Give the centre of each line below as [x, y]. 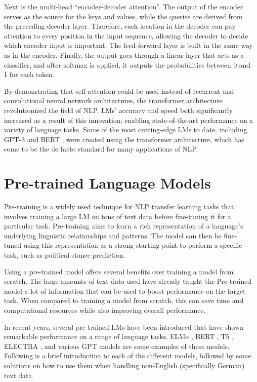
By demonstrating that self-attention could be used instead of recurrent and [119, 91]
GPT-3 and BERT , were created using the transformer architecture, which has [124, 139]
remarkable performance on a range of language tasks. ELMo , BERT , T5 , [119, 336]
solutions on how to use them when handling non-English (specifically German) [124, 365]
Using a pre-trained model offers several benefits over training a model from [119, 271]
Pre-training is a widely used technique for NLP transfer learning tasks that [119, 207]
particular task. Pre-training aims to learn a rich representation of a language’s [124, 226]
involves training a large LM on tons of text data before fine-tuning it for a [118, 216]
